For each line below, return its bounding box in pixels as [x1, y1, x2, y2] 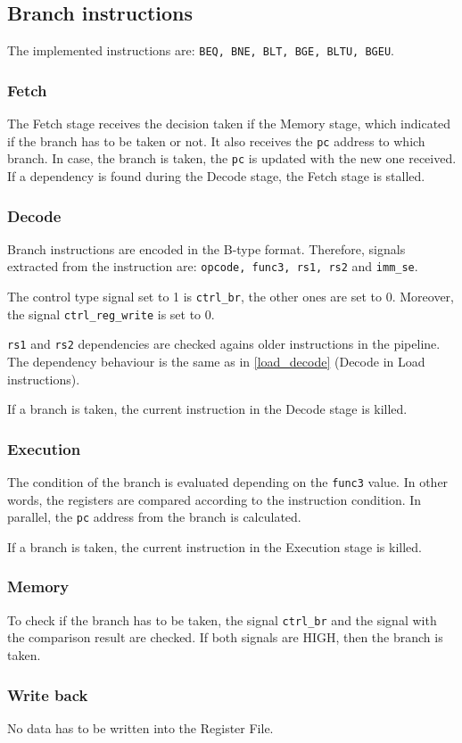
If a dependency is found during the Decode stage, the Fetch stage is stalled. [7, 166, 425, 185]
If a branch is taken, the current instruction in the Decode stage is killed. [7, 400, 408, 418]
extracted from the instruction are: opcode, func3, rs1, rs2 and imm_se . [7, 257, 418, 276]
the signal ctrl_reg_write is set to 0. [7, 304, 215, 323]
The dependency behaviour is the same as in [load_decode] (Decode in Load [7, 352, 425, 371]
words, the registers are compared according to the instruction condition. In [7, 490, 422, 508]
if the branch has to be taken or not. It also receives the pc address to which [7, 131, 425, 150]
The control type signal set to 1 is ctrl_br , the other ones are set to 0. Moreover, [7, 287, 454, 306]
